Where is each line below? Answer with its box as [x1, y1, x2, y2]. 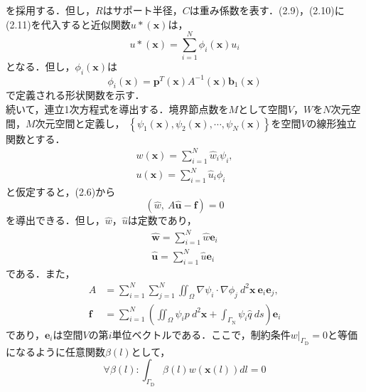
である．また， [6, 265, 75, 280]
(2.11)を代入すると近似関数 [6, 16, 131, 31]
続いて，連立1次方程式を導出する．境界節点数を [6, 102, 229, 116]
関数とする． [6, 131, 65, 146]
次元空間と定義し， [35, 115, 125, 130]
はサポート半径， [102, 3, 183, 17]
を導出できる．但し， [6, 213, 105, 228]
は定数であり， [127, 213, 197, 228]
